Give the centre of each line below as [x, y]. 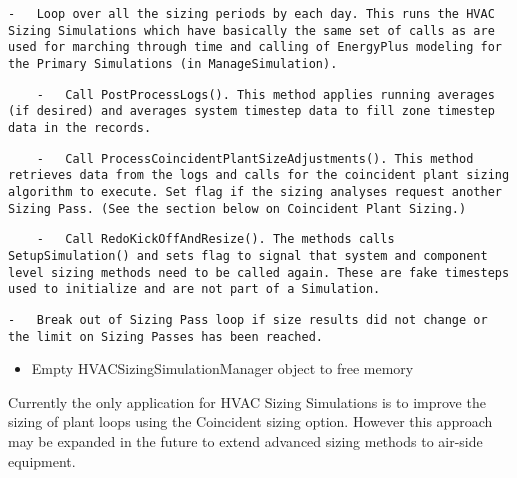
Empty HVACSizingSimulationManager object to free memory [222, 368]
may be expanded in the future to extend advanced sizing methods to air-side [245, 440]
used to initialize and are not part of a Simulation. [194, 289]
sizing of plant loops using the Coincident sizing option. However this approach [250, 421]
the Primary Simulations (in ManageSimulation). [173, 63]
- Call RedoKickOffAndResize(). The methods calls [215, 239]
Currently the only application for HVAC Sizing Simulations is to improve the [247, 401]
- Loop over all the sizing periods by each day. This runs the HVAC [251, 14]
